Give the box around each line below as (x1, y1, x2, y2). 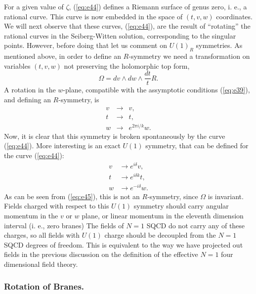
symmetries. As (196, 40, 243, 50)
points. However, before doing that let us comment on (4, 40, 167, 50)
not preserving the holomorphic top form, (64, 60, 190, 71)
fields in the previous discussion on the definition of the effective (4, 249, 198, 259)
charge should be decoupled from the (104, 230, 216, 240)
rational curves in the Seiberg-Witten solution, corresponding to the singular (4, 30, 236, 41)
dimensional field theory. (4, 259, 78, 269)
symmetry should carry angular (133, 201, 229, 211)
